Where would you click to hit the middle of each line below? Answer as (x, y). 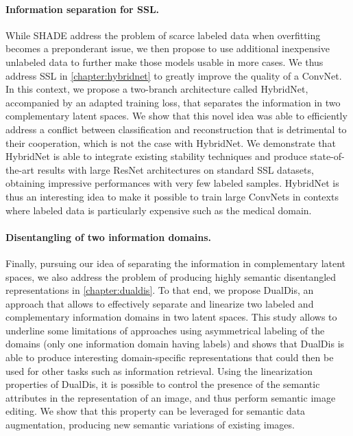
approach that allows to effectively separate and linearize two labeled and (160, 303)
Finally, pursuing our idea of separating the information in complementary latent (176, 263)
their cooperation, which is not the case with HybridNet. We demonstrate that (171, 142)
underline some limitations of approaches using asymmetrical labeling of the (165, 330)
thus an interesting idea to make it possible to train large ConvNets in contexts (172, 196)
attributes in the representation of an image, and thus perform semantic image (171, 397)
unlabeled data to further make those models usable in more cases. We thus (165, 61)
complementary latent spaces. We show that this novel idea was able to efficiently (176, 116)
